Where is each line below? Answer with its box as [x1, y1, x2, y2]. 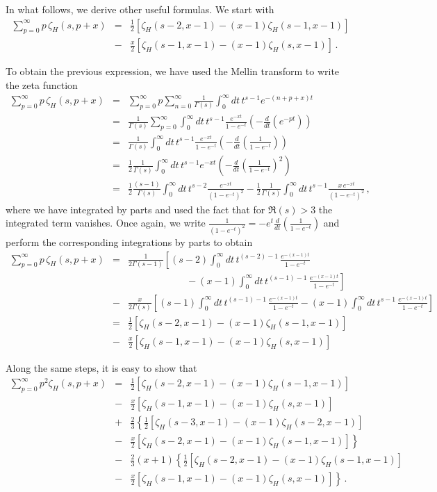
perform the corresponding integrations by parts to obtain [6, 234, 253, 249]
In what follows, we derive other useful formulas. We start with [6, 2, 274, 16]
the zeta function [6, 78, 78, 92]
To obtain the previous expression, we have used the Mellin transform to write [6, 64, 340, 79]
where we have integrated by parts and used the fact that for [6, 202, 265, 216]
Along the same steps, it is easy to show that [6, 360, 197, 375]
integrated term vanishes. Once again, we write [6, 215, 206, 230]
